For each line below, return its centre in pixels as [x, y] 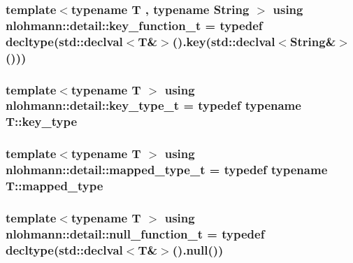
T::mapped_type [55, 186]
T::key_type [42, 121]
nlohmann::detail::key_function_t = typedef [134, 25]
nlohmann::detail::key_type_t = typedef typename [153, 105]
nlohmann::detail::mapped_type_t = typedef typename [167, 170]
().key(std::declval [224, 41]
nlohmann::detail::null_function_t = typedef [135, 233]
